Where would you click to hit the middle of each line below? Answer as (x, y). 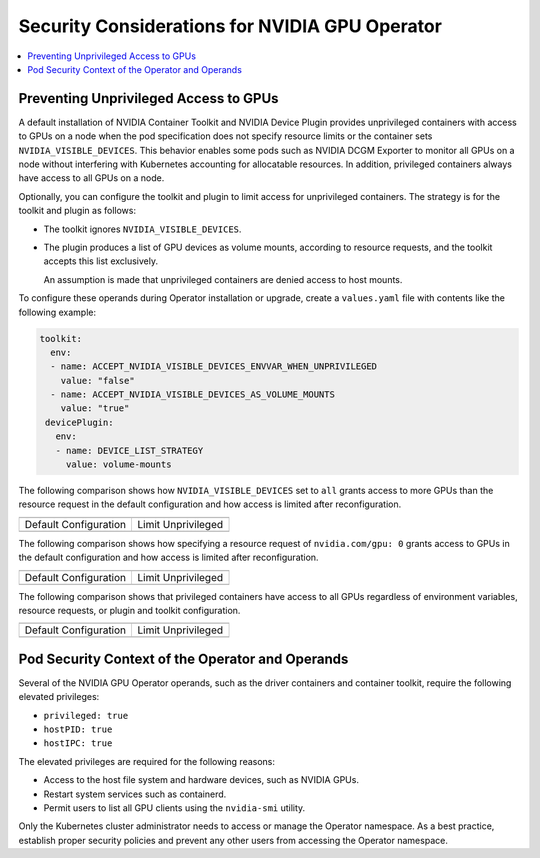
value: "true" (95, 408)
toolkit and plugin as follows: (77, 211)
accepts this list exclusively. (101, 261)
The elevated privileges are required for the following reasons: (146, 761)
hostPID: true (78, 729)
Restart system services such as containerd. (135, 794)
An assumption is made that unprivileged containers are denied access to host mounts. (223, 279)
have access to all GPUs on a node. (91, 178)
